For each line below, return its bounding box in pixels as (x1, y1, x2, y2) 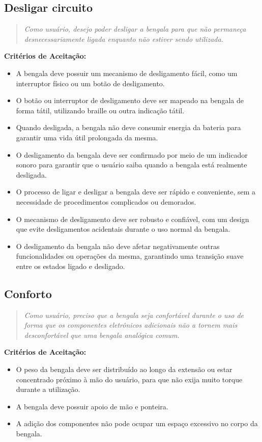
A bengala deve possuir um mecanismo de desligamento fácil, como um (16, 67, 238, 78)
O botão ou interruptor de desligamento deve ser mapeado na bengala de (16, 95, 244, 106)
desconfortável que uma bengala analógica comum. (24, 329, 180, 340)
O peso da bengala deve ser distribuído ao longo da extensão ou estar (16, 364, 232, 375)
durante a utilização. (16, 384, 80, 395)
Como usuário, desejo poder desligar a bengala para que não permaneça (24, 23, 246, 34)
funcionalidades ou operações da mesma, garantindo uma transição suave (16, 251, 244, 261)
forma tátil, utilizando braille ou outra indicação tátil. (16, 105, 185, 115)
